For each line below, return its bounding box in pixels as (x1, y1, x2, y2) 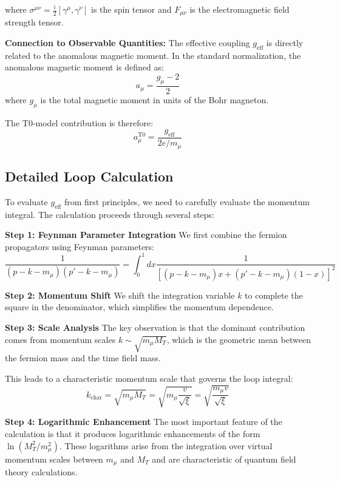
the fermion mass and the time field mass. (5, 351, 161, 364)
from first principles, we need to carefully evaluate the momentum (64, 195, 310, 208)
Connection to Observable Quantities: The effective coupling (5, 36, 250, 49)
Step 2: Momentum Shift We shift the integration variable (5, 288, 235, 301)
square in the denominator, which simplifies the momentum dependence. (5, 300, 274, 313)
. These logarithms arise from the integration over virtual (59, 439, 273, 452)
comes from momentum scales (5, 333, 116, 345)
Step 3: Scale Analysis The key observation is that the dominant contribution (5, 321, 305, 333)
